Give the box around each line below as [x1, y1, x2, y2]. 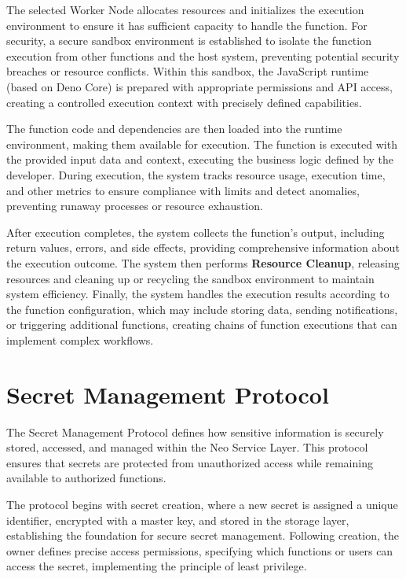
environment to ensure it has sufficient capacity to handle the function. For [6, 17, 368, 33]
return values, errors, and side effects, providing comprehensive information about [6, 239, 400, 256]
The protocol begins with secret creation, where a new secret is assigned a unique [6, 496, 398, 512]
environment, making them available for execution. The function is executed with [6, 135, 397, 152]
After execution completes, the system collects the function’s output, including [6, 223, 385, 240]
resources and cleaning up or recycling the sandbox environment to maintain [6, 270, 375, 286]
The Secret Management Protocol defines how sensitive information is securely [6, 423, 384, 440]
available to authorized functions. [6, 470, 166, 486]
